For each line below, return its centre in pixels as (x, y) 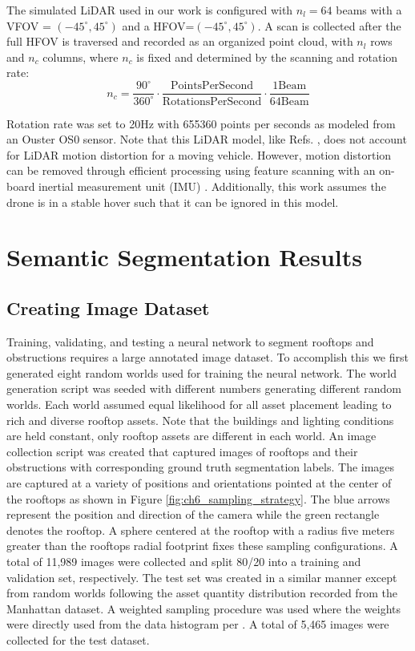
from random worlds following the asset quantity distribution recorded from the (202, 593)
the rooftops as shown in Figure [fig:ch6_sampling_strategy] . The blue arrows (198, 498)
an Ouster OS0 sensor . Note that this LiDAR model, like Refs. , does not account (207, 139)
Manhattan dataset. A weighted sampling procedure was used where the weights (204, 608)
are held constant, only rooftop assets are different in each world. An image (191, 436)
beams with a (369, 10)
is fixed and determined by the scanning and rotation (267, 57)
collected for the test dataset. (78, 639)
